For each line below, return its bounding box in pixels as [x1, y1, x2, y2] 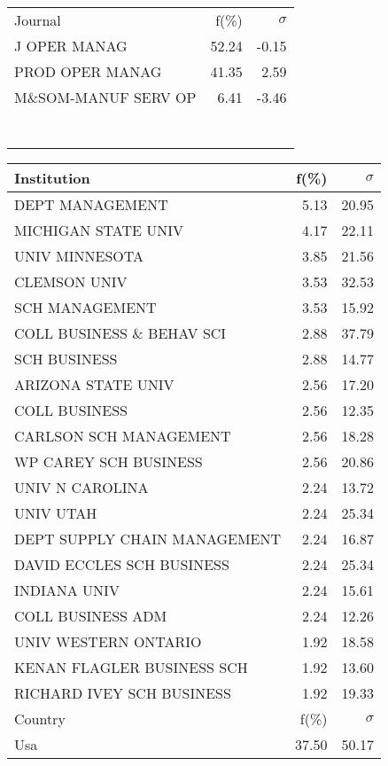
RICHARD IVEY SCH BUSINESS [14, 683, 231, 703]
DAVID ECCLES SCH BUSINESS [14, 554, 229, 574]
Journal [14, 10, 61, 30]
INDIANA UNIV [14, 580, 120, 600]
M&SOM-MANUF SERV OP [14, 87, 197, 107]
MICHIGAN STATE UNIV [14, 220, 184, 240]
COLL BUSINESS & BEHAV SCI [14, 323, 227, 343]
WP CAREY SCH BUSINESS [14, 451, 203, 472]
